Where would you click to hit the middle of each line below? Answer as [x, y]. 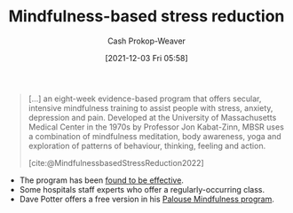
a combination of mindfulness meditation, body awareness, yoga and [154, 136]
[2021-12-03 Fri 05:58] [146, 58]
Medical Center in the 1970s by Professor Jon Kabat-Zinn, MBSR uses [156, 127]
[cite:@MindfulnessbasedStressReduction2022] [116, 162]
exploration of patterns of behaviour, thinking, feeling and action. [147, 146]
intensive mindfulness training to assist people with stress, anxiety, [150, 107]
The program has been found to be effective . [101, 180]
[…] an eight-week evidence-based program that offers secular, [145, 99]
